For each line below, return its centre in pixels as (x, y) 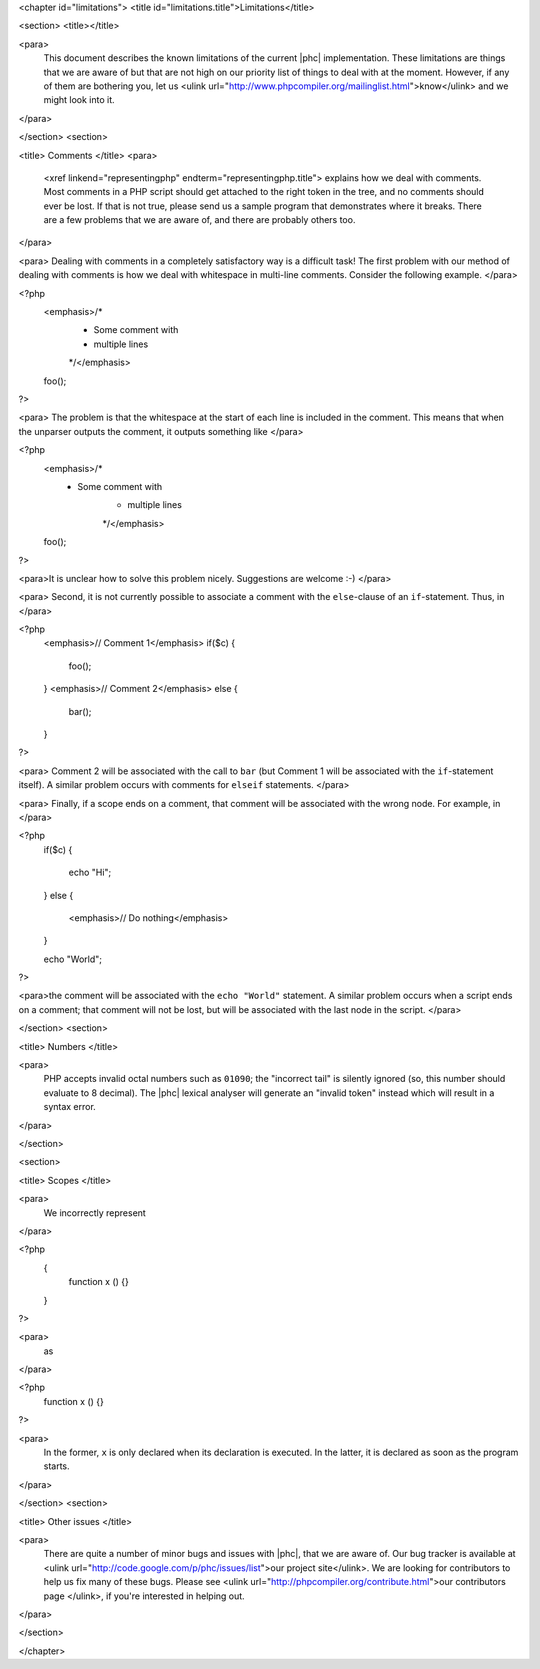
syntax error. (70, 1107)
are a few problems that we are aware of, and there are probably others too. (199, 220)
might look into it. (79, 100)
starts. (56, 1466)
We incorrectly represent (95, 1212)
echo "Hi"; (90, 872)
